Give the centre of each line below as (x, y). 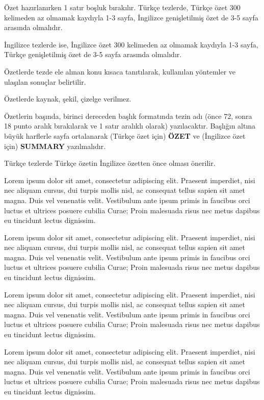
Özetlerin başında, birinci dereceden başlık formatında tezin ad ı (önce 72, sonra (128, 116)
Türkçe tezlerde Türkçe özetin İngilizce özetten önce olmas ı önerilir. (110, 163)
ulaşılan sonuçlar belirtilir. (45, 81)
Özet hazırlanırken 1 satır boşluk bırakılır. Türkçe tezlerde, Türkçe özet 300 (122, 7)
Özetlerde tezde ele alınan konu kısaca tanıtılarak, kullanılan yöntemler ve (120, 71)
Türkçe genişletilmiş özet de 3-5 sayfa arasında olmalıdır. (93, 54)
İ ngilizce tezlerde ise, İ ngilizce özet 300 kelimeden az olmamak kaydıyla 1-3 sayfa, (131, 44)
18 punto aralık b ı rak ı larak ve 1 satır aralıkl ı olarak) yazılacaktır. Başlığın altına (130, 126)
